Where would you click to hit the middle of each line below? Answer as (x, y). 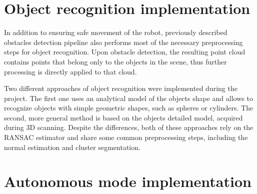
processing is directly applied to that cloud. (70, 71)
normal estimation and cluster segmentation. (72, 147)
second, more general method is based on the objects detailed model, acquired (123, 117)
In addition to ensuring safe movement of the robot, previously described (116, 32)
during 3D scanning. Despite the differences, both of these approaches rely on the (129, 127)
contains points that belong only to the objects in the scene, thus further (115, 61)
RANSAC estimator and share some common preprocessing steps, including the (126, 137)
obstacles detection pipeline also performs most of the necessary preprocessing (123, 42)
